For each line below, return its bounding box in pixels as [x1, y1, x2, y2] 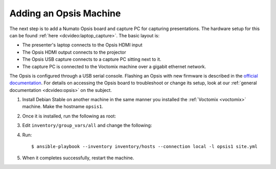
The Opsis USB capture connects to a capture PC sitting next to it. [22, 56, 162, 62]
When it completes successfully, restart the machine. [22, 155, 134, 161]
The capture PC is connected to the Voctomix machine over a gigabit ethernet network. [22, 63, 206, 69]
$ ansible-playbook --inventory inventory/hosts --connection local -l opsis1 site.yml [31, 143, 258, 150]
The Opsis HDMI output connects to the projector [22, 49, 126, 55]
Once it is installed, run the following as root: [22, 113, 116, 119]
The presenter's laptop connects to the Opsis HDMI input [22, 42, 143, 48]
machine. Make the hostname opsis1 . [22, 104, 103, 110]
